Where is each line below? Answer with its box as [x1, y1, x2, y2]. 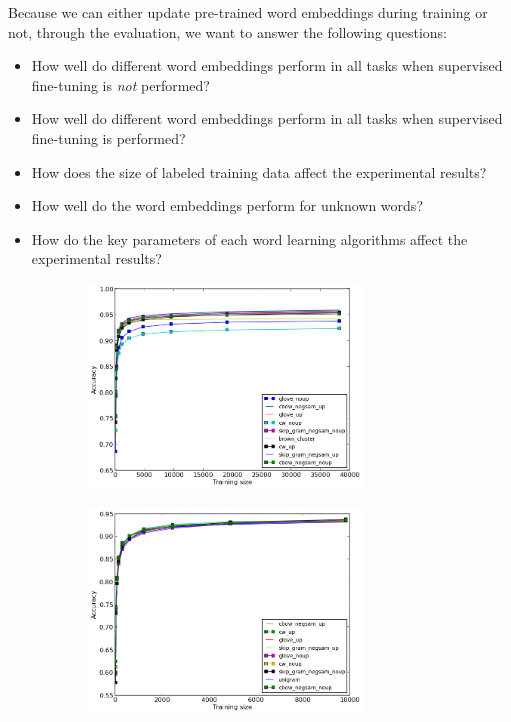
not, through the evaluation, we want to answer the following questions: [8, 21, 447, 42]
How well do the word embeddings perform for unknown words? [31, 195, 423, 216]
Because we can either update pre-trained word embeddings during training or [8, 2, 488, 22]
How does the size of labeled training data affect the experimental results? [31, 161, 487, 182]
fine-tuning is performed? [31, 127, 186, 148]
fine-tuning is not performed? [31, 74, 210, 95]
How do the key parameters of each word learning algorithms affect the [31, 228, 468, 249]
